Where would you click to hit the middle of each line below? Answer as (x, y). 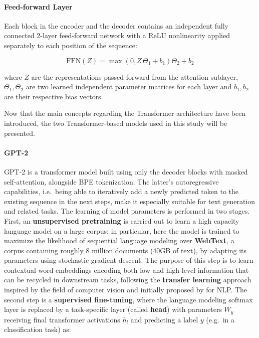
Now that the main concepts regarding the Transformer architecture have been (125, 113)
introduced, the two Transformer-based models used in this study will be (116, 123)
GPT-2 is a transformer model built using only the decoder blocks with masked (126, 171)
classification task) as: (38, 329)
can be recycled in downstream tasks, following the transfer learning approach (128, 280)
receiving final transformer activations (62, 319)
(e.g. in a (220, 319)
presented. (20, 133)
